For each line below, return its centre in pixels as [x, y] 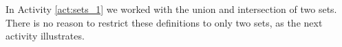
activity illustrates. [45, 36]
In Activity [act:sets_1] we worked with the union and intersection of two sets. [171, 9]
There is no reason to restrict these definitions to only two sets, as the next [164, 22]
